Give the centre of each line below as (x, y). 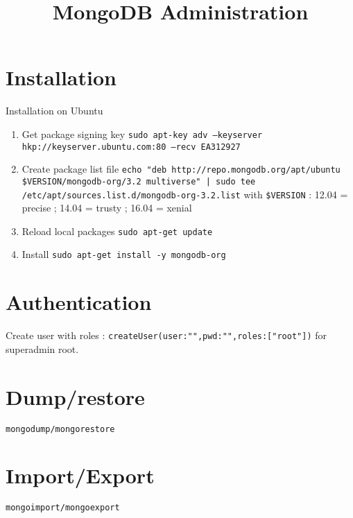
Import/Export (80, 475)
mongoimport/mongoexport (63, 508)
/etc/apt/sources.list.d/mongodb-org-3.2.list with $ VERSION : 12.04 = (185, 194)
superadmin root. (42, 348)
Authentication (79, 302)
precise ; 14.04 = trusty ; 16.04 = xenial (107, 208)
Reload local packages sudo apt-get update (117, 231)
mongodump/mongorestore (60, 429)
